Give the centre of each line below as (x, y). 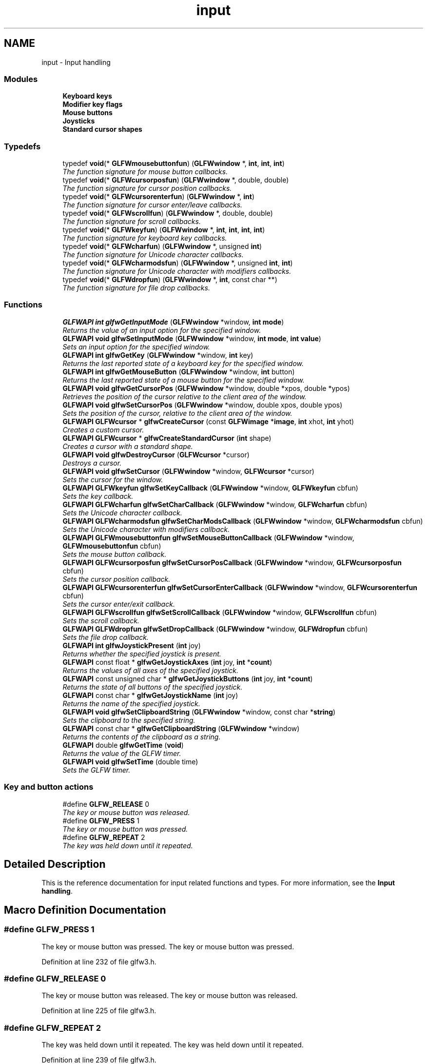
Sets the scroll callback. (101, 620)
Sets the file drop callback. (106, 637)
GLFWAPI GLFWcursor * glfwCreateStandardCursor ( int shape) (167, 438)
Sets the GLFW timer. (97, 770)
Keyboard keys (87, 96)
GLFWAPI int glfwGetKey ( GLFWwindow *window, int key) (158, 355)
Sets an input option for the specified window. (136, 347)
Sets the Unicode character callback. (122, 512)
